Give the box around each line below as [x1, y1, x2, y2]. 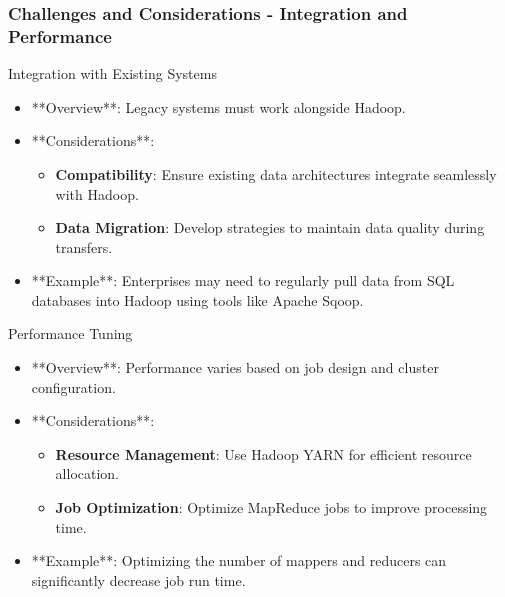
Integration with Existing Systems [8, 63, 217, 84]
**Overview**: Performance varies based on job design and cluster [31, 357, 439, 378]
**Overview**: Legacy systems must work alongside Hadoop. [31, 96, 406, 117]
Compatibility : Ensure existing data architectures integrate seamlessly [55, 163, 497, 184]
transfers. [55, 236, 113, 257]
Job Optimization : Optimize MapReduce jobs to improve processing [55, 497, 488, 518]
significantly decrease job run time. [31, 569, 246, 590]
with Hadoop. [55, 183, 139, 204]
